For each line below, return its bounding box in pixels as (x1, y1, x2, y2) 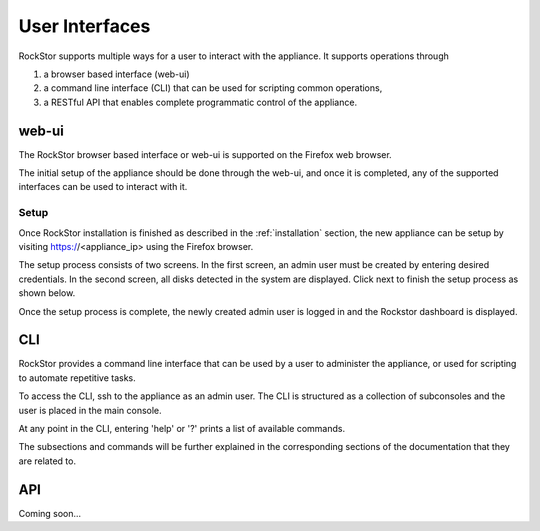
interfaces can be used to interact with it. (18, 181, 188, 193)
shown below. (18, 287, 76, 299)
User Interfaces (18, 15, 151, 37)
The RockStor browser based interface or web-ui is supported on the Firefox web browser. (18, 148, 392, 160)
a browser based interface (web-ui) (43, 68, 190, 80)
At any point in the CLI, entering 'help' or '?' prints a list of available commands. (18, 422, 345, 434)
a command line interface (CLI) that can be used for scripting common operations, (43, 82, 383, 94)
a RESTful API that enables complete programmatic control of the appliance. (43, 96, 358, 108)
